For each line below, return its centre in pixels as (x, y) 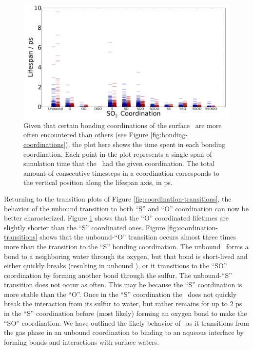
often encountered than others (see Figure (86, 135)
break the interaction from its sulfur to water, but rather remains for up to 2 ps (123, 304)
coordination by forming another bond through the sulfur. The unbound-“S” (118, 275)
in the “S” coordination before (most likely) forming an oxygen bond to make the (126, 313)
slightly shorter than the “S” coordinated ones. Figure (85, 227)
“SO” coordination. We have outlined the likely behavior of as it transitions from (126, 322)
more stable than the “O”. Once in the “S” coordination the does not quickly (120, 294)
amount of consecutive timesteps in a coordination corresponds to (121, 173)
